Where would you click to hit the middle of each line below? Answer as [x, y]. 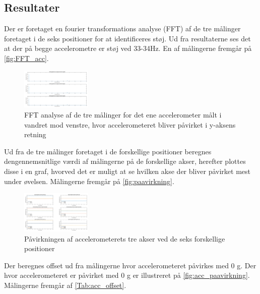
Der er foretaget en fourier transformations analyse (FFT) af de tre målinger [122, 28]
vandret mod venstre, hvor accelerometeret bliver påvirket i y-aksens [130, 124]
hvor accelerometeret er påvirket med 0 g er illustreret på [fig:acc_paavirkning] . [127, 275]
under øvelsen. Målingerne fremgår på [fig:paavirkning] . [89, 181]
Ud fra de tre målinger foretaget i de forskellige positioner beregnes [108, 151]
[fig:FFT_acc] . [26, 58]
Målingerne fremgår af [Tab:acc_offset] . [65, 285]
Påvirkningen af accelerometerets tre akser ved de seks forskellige [125, 238]
